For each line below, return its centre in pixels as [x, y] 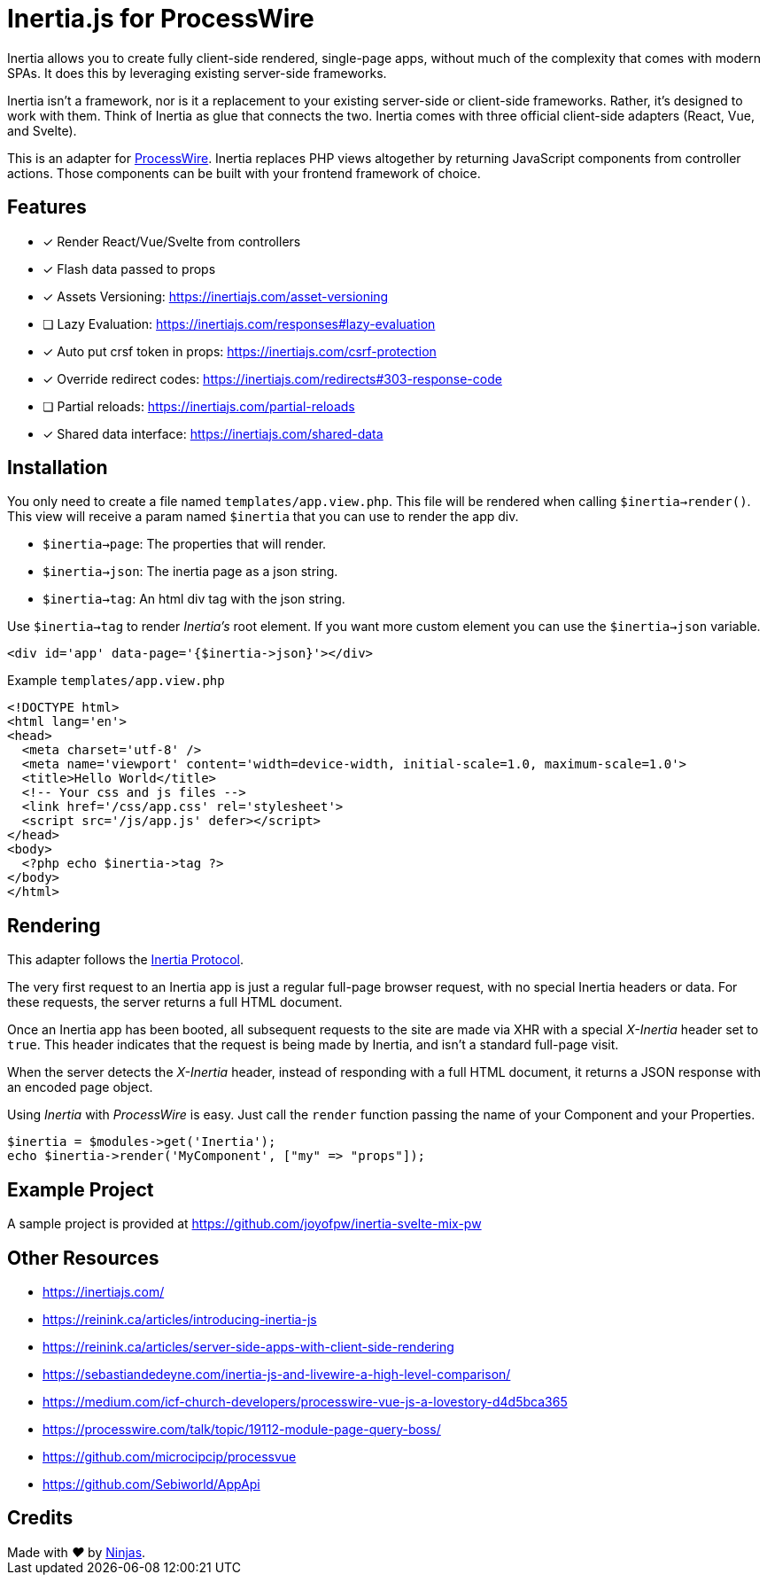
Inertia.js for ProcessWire [161, 19]
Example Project [81, 1189]
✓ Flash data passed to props [129, 269]
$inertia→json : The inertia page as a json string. [190, 572]
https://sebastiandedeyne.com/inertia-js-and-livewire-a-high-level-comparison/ [277, 1374]
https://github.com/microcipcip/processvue [170, 1456]
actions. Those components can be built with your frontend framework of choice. [244, 173]
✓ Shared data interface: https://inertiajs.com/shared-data [213, 433]
